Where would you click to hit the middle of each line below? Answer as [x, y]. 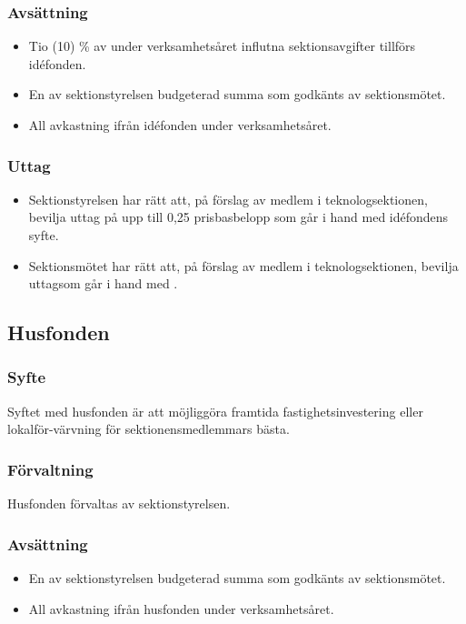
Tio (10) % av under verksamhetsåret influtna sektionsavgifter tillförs [222, 46]
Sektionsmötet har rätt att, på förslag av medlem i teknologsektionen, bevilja [243, 265]
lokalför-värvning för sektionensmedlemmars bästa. [149, 429]
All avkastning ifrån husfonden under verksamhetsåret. [181, 608]
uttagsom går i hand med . [103, 283]
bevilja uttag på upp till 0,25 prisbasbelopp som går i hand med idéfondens [238, 217]
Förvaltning [50, 469]
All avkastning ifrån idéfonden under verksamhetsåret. [180, 125]
